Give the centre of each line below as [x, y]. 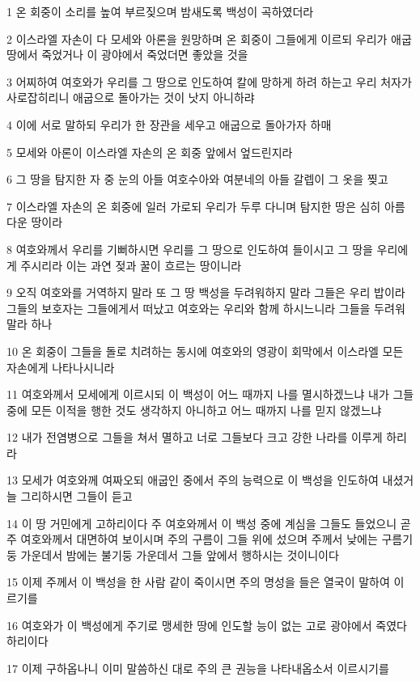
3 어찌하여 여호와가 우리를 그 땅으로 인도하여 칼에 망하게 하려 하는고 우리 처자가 [209, 81]
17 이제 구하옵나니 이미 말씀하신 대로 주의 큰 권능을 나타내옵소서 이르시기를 [198, 668]
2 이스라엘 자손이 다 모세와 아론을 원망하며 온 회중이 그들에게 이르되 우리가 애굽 [209, 38]
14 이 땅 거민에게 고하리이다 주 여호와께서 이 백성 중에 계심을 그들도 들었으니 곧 [209, 523]
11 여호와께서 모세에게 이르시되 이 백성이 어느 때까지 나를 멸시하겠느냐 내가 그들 [210, 394]
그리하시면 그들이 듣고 [76, 496]
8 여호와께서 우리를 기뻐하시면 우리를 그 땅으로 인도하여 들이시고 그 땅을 [190, 249]
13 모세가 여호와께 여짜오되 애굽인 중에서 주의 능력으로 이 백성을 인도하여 [193, 480]
